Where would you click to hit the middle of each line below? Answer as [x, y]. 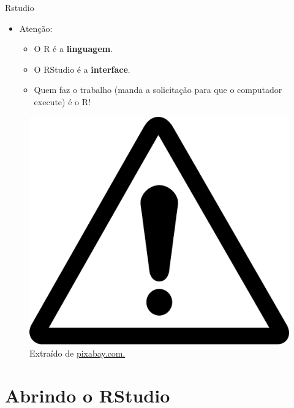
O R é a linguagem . [73, 49]
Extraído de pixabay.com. [77, 353]
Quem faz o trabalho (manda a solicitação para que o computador [158, 90]
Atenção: [36, 28]
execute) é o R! [62, 101]
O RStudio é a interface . [82, 69]
